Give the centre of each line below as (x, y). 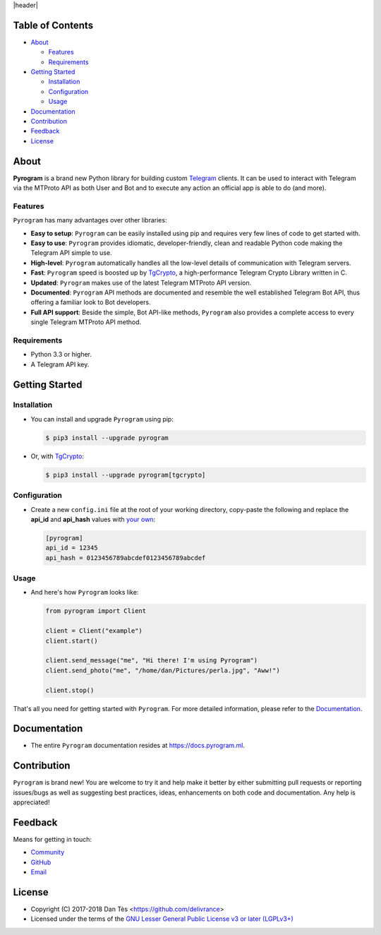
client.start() (72, 641)
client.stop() (70, 690)
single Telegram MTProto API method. (86, 322)
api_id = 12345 (72, 548)
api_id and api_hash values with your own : (93, 519)
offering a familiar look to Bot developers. (91, 302)
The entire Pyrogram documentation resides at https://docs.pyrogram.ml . (138, 746)
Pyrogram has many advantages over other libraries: (90, 220)
